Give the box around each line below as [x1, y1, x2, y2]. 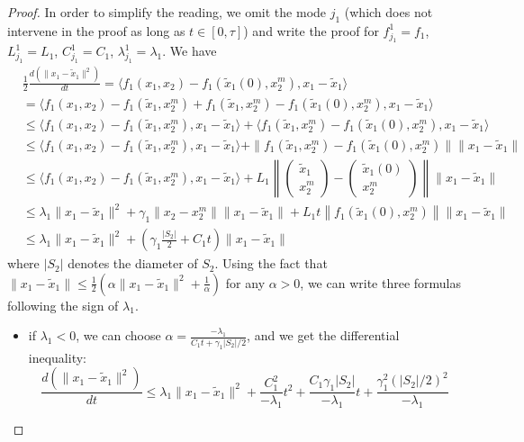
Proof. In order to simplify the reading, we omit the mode [7, 3, 327, 21]
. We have [162, 41, 217, 60]
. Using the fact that [214, 254, 328, 273]
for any [225, 273, 266, 292]
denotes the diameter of [68, 254, 198, 273]
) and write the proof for [243, 21, 379, 40]
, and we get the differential [247, 326, 400, 345]
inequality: [28, 347, 86, 366]
